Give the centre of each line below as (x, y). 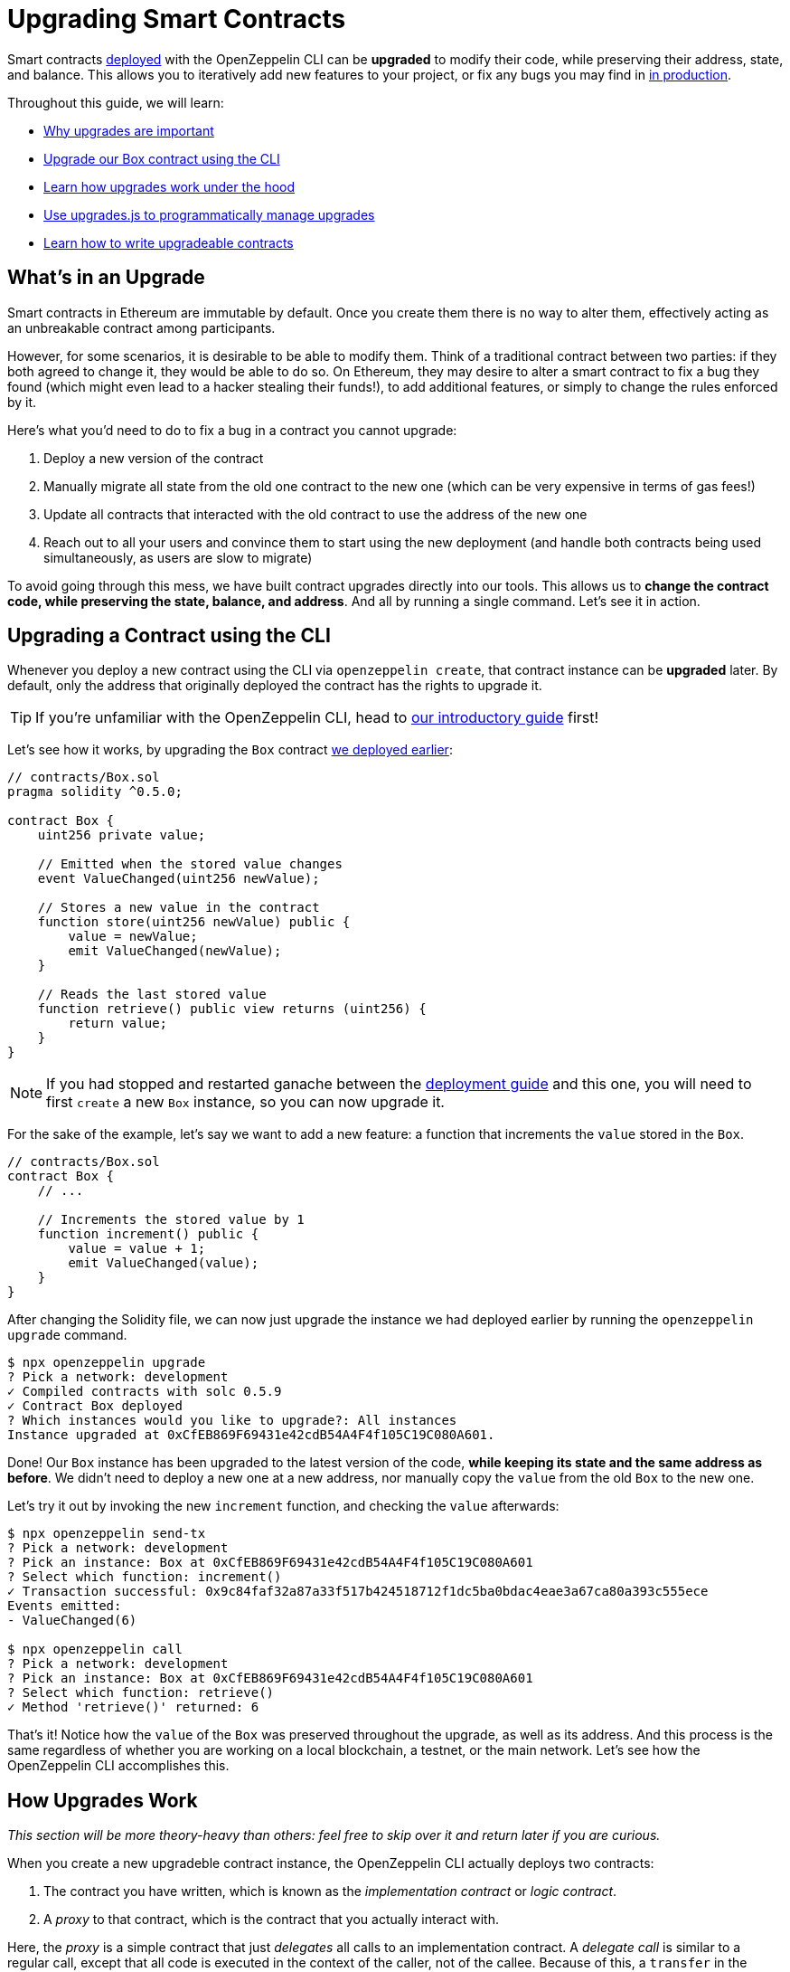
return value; (118, 1024)
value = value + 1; (137, 1249)
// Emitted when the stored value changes (190, 864)
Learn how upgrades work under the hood (169, 186)
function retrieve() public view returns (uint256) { (232, 1009)
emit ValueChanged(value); (164, 1263)
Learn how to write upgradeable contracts (169, 242)
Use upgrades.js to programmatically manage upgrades (209, 214)
